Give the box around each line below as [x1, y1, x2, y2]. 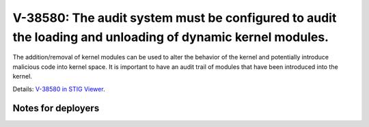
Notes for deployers [12, 102, 100, 114]
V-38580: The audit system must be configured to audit [12, 10, 337, 25]
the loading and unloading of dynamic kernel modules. [12, 29, 329, 44]
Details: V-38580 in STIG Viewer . [12, 85, 105, 93]
